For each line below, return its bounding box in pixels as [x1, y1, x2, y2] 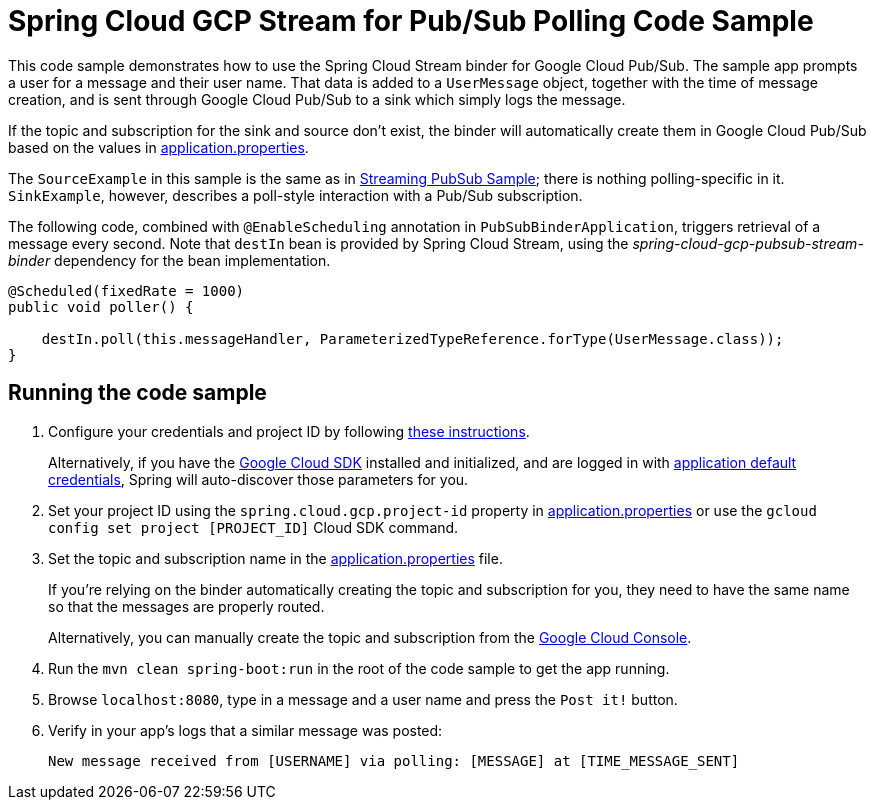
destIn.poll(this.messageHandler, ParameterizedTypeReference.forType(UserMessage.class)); [41, 330, 784, 347]
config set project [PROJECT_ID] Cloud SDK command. [48, 518, 459, 536]
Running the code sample [8, 380, 267, 406]
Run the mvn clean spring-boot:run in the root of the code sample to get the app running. [48, 659, 670, 677]
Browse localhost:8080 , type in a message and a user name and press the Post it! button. [48, 690, 678, 708]
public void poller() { [8, 298, 194, 315]
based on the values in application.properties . [8, 138, 309, 156]
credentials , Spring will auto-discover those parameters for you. [48, 470, 469, 488]
